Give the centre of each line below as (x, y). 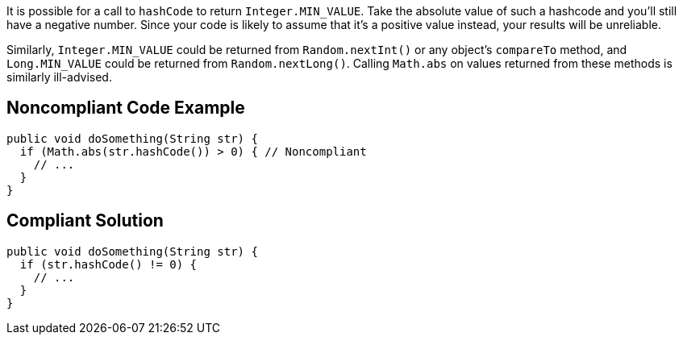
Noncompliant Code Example (126, 108)
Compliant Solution (85, 221)
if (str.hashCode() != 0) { (108, 264)
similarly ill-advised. (59, 77)
